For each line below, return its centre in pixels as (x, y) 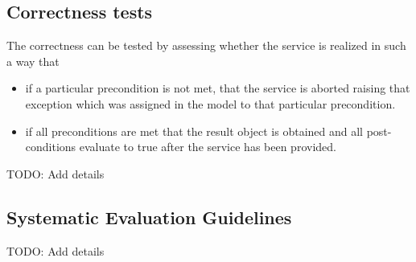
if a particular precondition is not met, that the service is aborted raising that (218, 88)
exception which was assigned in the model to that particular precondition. (210, 103)
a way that (33, 61)
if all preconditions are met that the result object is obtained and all (194, 131)
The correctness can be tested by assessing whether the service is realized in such (206, 45)
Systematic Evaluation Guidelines (149, 217)
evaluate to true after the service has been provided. (208, 147)
